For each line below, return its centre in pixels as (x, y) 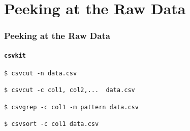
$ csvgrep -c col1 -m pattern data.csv (71, 107)
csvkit (15, 55)
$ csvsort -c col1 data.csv (52, 124)
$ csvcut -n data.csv (41, 74)
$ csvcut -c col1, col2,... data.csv (70, 90)
